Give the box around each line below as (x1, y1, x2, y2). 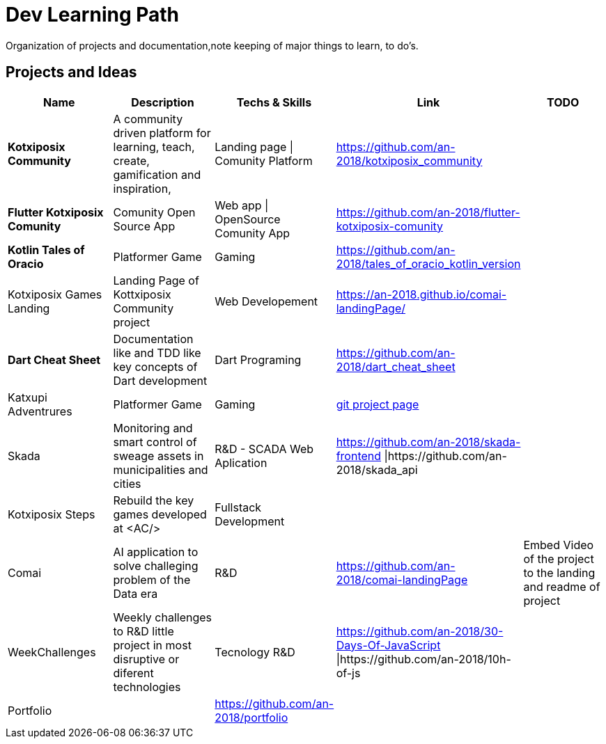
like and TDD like (113, 345, 201, 360)
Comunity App (215, 225, 290, 240)
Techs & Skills (236, 95, 312, 109)
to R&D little (113, 624, 174, 638)
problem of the (113, 572, 191, 587)
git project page (336, 397, 419, 411)
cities (113, 476, 141, 491)
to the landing (523, 565, 596, 580)
